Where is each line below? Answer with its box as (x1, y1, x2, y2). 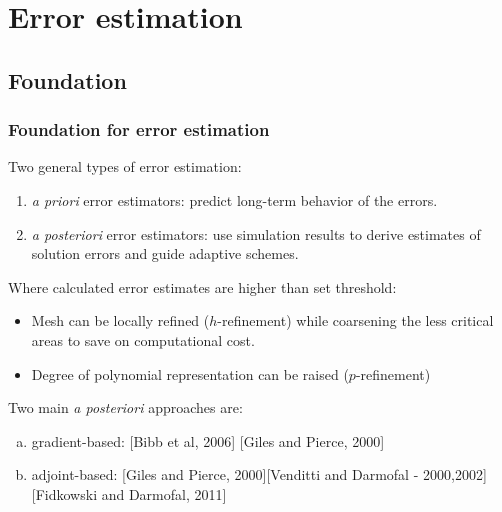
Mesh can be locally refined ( (31, 310, 210, 331)
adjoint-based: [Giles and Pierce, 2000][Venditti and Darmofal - (31, 464, 419, 485)
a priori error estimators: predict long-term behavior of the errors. (31, 189, 438, 210)
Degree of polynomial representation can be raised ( (31, 363, 349, 384)
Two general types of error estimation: (8, 156, 242, 177)
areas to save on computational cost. (31, 329, 255, 350)
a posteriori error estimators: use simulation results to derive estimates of (31, 223, 481, 244)
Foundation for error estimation (8, 117, 270, 142)
